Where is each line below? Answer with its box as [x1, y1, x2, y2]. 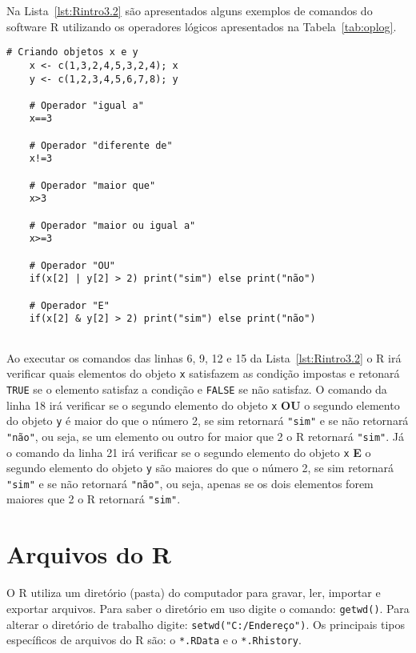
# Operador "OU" [29, 259, 116, 271]
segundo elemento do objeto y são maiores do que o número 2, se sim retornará [6, 459, 394, 476]
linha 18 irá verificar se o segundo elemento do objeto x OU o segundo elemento [6, 396, 400, 413]
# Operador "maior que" [29, 179, 156, 191]
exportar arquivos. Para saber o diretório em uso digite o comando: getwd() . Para [6, 599, 410, 616]
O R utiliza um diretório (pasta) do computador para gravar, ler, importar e [6, 584, 381, 601]
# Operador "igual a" [29, 99, 144, 111]
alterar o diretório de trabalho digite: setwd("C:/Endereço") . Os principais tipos [6, 615, 405, 632]
